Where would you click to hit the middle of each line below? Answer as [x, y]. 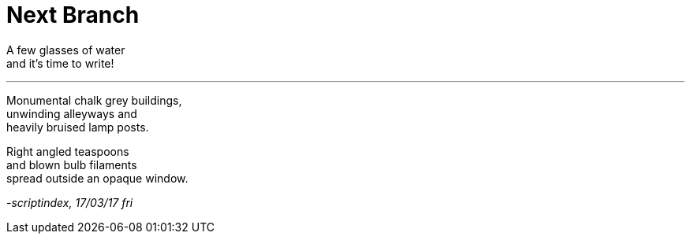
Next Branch [73, 15]
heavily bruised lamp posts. [78, 127]
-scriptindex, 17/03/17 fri [70, 202]
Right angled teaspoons [68, 151]
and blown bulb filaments [72, 164]
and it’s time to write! [60, 63]
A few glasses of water [66, 50]
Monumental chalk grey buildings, [94, 100]
